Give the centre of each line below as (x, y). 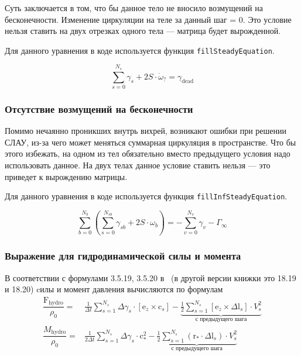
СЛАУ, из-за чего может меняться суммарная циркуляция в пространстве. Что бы (150, 142)
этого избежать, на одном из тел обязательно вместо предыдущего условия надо (148, 153)
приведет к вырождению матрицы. (66, 176)
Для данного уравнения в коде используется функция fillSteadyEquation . (140, 50)
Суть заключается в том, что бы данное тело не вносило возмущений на (134, 8)
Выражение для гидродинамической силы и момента (123, 256)
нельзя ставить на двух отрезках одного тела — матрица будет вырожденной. (143, 31)
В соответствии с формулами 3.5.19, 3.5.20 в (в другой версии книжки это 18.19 (150, 277)
